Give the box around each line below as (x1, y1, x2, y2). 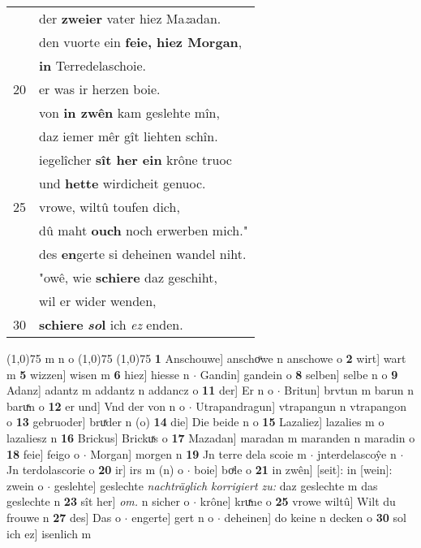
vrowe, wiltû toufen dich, (39, 197, 180, 216)
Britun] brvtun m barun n (284, 382, 415, 399)
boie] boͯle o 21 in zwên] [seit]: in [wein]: (194, 461, 393, 478)
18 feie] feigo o (6, 445, 79, 462)
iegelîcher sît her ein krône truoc (39, 150, 232, 169)
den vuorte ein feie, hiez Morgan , (39, 32, 243, 51)
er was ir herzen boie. (39, 80, 161, 98)
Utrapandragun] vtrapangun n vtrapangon (195, 397, 406, 414)
